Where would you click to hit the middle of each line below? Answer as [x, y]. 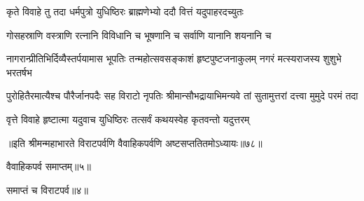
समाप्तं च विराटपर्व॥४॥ [47, 189]
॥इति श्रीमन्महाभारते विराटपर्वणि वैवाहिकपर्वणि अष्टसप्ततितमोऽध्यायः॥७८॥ [134, 143]
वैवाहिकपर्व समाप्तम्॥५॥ [49, 166]
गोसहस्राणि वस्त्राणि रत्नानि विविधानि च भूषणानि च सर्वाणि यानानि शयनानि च [139, 35]
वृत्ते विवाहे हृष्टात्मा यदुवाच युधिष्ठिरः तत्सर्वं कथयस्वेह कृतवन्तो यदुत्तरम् [128, 119]
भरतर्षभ [19, 72]
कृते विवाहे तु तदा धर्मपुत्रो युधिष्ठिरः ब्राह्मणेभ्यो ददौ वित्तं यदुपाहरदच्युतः [125, 11]
